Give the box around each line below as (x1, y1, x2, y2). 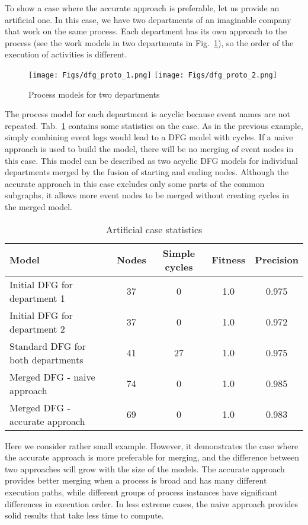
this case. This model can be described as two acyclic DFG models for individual (5, 154, 298, 166)
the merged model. (5, 200, 72, 212)
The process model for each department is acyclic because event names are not (5, 108, 290, 120)
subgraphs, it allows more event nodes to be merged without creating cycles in (5, 189, 290, 201)
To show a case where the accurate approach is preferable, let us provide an (5, 2, 280, 14)
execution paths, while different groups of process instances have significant (5, 485, 278, 498)
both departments (9, 352, 84, 366)
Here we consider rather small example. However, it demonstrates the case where (5, 439, 299, 452)
